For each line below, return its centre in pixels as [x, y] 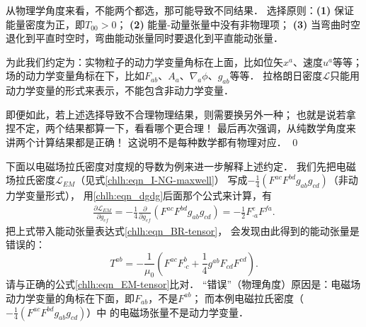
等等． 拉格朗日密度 [276, 76]
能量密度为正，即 [45, 24]
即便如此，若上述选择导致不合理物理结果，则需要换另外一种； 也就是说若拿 [181, 114]
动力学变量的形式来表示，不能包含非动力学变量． [120, 90]
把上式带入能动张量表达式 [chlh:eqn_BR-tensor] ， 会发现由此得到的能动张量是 [183, 230]
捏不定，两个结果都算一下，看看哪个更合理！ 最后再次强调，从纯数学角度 [176, 128]
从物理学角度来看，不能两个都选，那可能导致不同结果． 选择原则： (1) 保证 [180, 10]
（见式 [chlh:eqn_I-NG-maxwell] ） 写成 [161, 180]
